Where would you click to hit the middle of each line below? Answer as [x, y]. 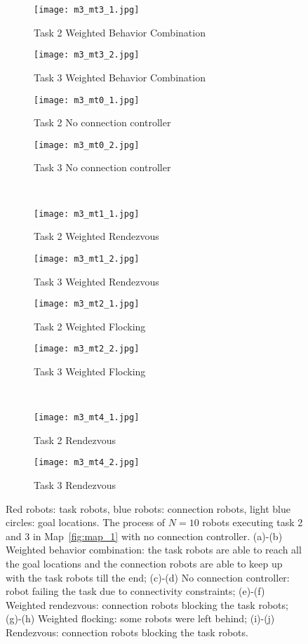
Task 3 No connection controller [102, 167]
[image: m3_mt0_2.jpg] [87, 145]
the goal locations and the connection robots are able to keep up [144, 564]
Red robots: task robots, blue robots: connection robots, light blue [148, 508]
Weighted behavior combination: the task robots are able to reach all [154, 550]
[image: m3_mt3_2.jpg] [87, 55]
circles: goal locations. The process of [86, 522]
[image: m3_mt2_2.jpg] [87, 349]
